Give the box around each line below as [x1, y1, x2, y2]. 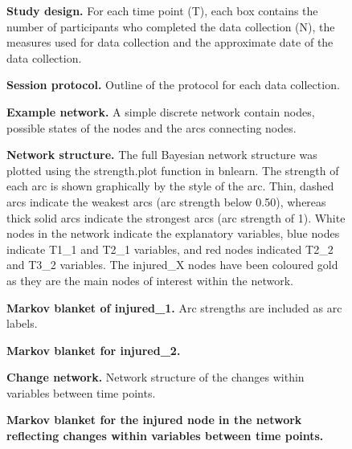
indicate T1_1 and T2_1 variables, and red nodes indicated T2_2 [6, 240, 334, 257]
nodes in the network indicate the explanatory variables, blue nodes [6, 225, 340, 242]
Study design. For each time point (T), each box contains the [6, 2, 318, 18]
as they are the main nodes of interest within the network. [6, 271, 293, 288]
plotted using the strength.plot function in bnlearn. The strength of [6, 161, 339, 178]
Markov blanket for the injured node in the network [6, 411, 302, 428]
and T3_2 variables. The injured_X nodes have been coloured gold [6, 256, 338, 273]
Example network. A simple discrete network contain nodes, [6, 103, 315, 120]
